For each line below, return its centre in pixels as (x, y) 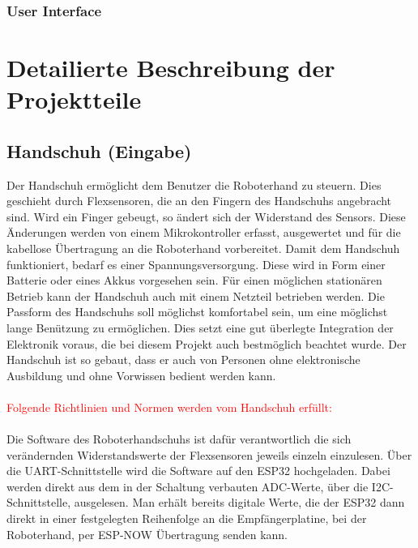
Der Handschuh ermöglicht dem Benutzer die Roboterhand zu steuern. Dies (194, 184)
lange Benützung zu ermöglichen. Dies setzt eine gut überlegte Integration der (200, 327)
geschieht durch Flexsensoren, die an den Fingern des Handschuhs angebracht (199, 201)
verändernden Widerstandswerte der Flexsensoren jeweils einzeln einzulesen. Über (209, 454)
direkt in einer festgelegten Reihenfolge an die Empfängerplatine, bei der (187, 518)
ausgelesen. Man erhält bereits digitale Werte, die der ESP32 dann (239, 502)
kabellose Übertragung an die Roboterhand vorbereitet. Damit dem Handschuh (203, 248)
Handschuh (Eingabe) (99, 150)
